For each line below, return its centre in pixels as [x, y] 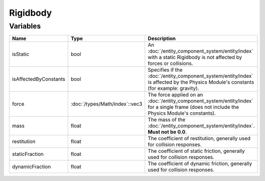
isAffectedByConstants [39, 79]
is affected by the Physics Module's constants [201, 82]
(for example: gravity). [173, 89]
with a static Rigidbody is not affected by [195, 58]
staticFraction [28, 154]
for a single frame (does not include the [193, 107]
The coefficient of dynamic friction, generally [200, 164]
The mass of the [167, 120]
